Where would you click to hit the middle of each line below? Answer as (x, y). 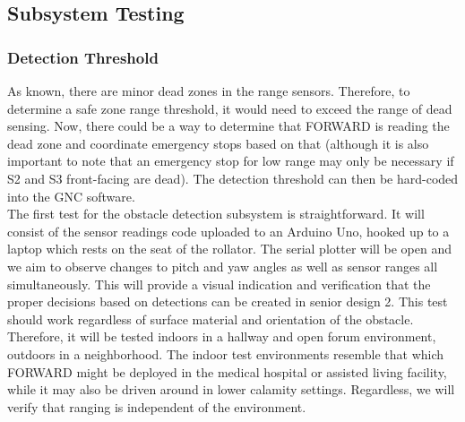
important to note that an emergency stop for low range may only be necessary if (231, 161)
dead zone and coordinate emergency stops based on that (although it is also (218, 143)
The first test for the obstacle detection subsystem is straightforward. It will (216, 214)
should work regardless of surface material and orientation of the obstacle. (211, 319)
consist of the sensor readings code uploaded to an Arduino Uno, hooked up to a (228, 231)
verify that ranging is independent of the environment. (157, 406)
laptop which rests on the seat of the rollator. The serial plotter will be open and (229, 249)
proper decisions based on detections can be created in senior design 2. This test (228, 301)
